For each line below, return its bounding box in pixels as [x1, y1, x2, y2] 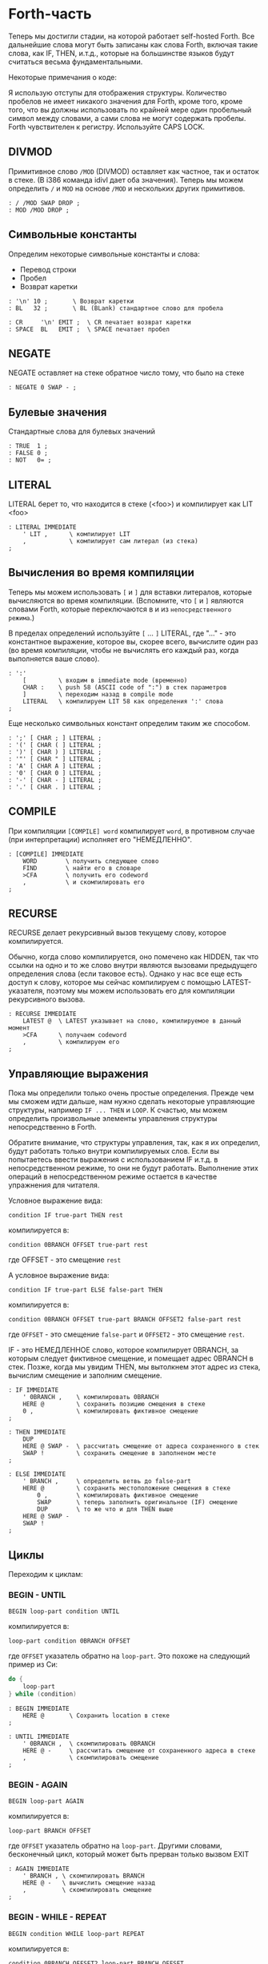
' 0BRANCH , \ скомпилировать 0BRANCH [22, 1740, 156, 1748]
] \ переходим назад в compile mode [22, 690, 174, 698]
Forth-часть [8, 5, 92, 23]
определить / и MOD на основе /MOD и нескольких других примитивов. [8, 183, 246, 193]
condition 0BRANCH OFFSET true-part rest [8, 1241, 149, 1249]
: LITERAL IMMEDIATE [8, 523, 78, 531]
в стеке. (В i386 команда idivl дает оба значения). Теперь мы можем [8, 175, 244, 184]
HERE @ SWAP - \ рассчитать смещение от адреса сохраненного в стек [22, 1442, 260, 1450]
